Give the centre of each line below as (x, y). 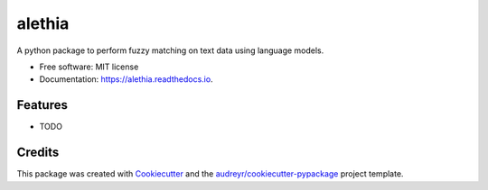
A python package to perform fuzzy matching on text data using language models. (170, 50)
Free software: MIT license (89, 67)
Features (42, 105)
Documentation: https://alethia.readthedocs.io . (126, 79)
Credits (38, 153)
